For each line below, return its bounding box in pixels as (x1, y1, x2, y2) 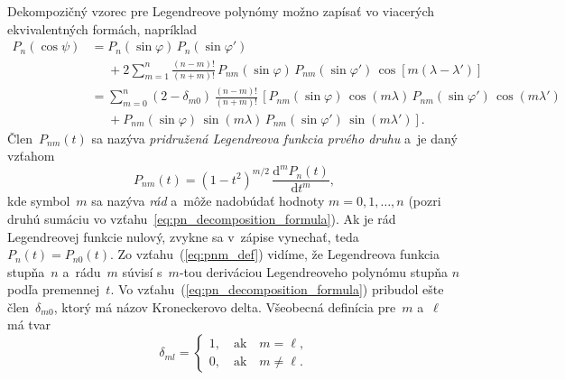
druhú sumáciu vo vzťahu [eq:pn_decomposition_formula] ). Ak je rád (7, 209, 396, 227)
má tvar (7, 315, 51, 334)
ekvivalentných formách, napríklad (7, 19, 198, 38)
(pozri (408, 191, 441, 210)
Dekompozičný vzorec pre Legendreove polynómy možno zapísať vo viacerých (7, 2, 435, 20)
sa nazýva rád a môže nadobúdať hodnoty (91, 191, 325, 210)
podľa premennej (7, 280, 100, 299)
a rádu (62, 262, 101, 281)
